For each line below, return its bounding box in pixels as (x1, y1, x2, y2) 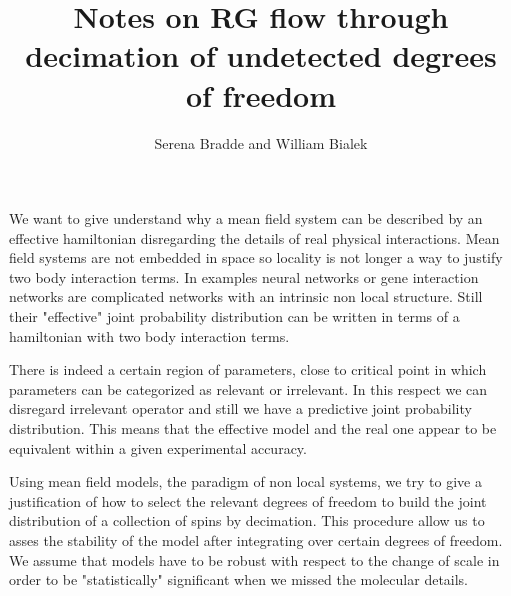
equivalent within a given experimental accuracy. (9, 437, 307, 458)
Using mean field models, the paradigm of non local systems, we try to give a (9, 471, 482, 492)
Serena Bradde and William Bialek (154, 132, 368, 153)
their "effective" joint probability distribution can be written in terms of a (9, 306, 460, 327)
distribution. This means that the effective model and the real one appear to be (9, 418, 497, 439)
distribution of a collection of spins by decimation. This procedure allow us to (9, 510, 485, 531)
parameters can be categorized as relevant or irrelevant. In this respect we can (9, 378, 488, 399)
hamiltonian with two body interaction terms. (9, 325, 290, 346)
